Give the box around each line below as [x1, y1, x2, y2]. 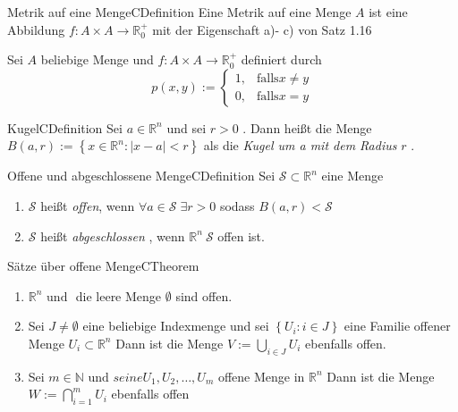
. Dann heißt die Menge [242, 118, 372, 137]
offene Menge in [217, 366, 305, 385]
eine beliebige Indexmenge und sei [82, 316, 269, 335]
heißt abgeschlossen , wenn [40, 226, 185, 245]
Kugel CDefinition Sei [7, 118, 123, 137]
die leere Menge [75, 286, 162, 305]
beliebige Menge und [40, 50, 154, 69]
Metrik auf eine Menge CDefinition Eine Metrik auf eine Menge [7, 3, 352, 21]
